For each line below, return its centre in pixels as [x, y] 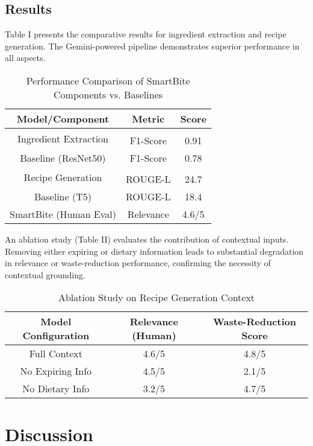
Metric [148, 118]
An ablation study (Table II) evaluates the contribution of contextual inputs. [147, 239]
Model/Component [63, 118]
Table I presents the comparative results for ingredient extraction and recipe [146, 34]
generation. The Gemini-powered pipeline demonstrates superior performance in [152, 46]
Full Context [56, 354]
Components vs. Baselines [108, 94]
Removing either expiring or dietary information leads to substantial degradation [154, 251]
